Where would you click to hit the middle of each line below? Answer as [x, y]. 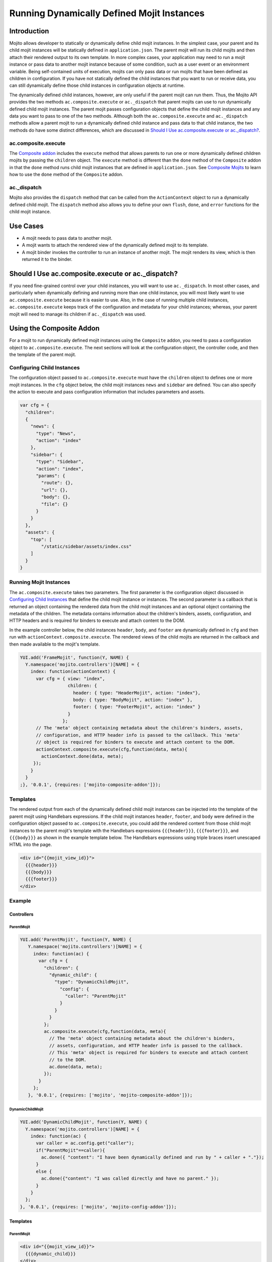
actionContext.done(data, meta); [82, 756]
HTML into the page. [31, 845]
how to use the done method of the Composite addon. [66, 175]
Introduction [29, 31]
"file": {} [54, 504]
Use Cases [26, 226]
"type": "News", [56, 433]
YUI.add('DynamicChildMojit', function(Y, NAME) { [84, 1122]
